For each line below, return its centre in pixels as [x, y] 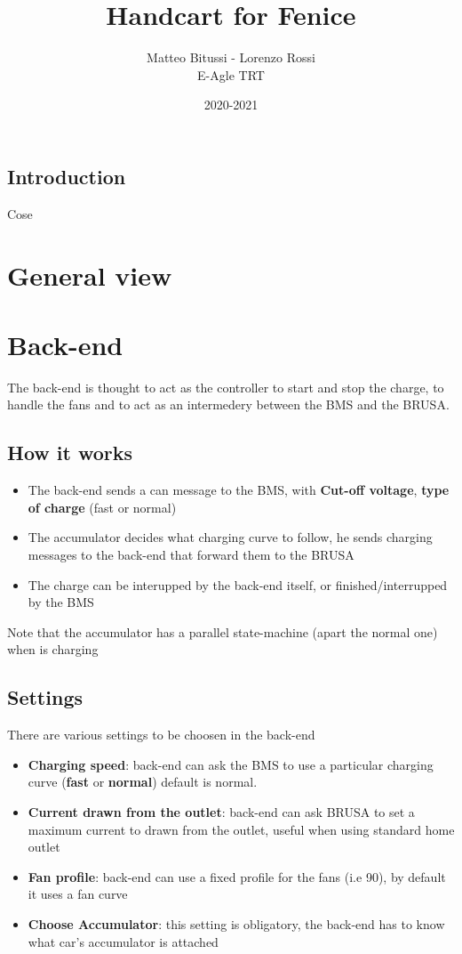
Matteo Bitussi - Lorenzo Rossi [231, 57]
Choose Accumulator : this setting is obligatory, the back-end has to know [236, 923]
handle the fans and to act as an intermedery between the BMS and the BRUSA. [228, 404]
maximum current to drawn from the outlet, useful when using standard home [241, 829]
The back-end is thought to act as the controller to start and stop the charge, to [226, 387]
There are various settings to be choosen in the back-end [161, 735]
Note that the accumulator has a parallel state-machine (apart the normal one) [223, 631]
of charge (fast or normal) [102, 507]
